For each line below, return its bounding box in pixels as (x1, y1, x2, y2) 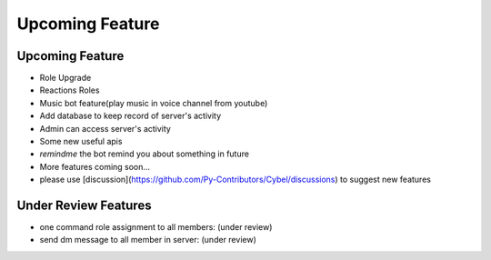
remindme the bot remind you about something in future (39, 148, 250, 159)
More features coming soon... (39, 161, 150, 172)
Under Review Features (16, 198, 152, 213)
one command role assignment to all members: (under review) (39, 222, 273, 233)
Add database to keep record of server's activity (39, 110, 222, 122)
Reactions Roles (39, 85, 100, 95)
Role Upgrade (39, 73, 92, 84)
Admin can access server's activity (39, 123, 172, 134)
